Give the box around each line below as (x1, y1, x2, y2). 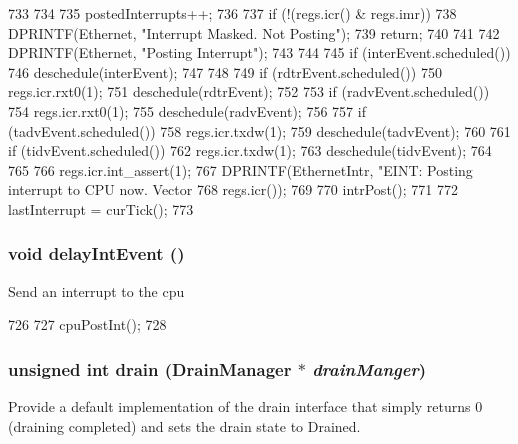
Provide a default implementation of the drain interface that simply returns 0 (8, 396, 483, 417)
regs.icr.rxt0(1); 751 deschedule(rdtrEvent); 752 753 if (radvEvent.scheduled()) (8, 81, 490, 102)
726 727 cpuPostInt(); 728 (8, 314, 167, 335)
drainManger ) (312, 356, 427, 381)
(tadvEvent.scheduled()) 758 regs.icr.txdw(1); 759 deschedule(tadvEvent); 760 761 (8, 120, 511, 141)
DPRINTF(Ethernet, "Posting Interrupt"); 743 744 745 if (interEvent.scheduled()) (8, 42, 511, 63)
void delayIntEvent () (8, 241, 185, 266)
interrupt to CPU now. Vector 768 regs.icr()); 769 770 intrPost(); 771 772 (8, 179, 458, 200)
